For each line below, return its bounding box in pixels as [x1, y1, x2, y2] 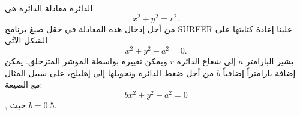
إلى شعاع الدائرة [176, 54, 236, 67]
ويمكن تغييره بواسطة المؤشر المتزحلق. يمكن [5, 54, 167, 67]
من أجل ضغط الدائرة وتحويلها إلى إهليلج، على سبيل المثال [5, 66, 214, 79]
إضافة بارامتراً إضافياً [223, 66, 296, 79]
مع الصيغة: [5, 78, 43, 91]
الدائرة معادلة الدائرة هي [5, 2, 93, 14]
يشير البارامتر [245, 54, 294, 67]
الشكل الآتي [5, 34, 48, 46]
